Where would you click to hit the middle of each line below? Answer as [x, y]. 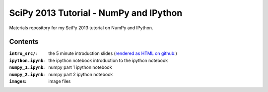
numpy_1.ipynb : [27, 67]
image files [60, 81]
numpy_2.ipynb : [27, 74]
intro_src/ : [23, 53]
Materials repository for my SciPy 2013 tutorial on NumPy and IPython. [81, 28]
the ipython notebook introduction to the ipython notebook [108, 60]
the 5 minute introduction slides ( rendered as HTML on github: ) [113, 53]
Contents [24, 42]
